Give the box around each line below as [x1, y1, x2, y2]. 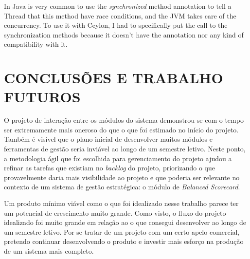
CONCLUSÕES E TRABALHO [4, 68, 223, 88]
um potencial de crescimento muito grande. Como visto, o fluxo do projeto [4, 207, 226, 218]
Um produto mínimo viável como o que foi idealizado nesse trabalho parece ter [4, 198, 239, 208]
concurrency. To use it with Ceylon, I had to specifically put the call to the [4, 20, 228, 30]
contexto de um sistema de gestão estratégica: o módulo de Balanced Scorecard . [4, 182, 240, 192]
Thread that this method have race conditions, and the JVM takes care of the [4, 10, 236, 20]
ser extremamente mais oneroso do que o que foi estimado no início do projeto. [4, 124, 239, 134]
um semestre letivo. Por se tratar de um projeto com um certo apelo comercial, [4, 226, 240, 237]
